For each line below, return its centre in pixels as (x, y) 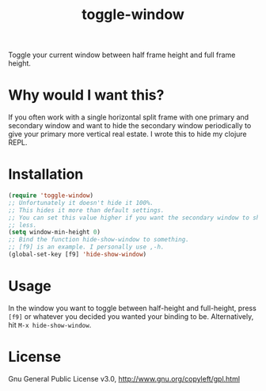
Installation (46, 175)
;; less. (23, 225)
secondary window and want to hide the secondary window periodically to (130, 126)
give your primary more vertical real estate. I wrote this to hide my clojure (127, 134)
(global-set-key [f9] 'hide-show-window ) (78, 255)
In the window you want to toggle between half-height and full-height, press (133, 308)
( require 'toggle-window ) (51, 195)
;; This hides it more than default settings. (86, 210)
